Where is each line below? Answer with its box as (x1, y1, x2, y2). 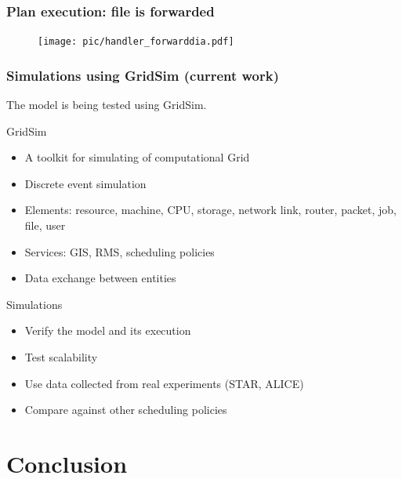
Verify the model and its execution (24, 322, 191, 339)
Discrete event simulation (24, 175, 147, 191)
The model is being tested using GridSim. (6, 96, 207, 113)
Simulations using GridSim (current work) (6, 65, 280, 85)
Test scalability (24, 349, 98, 365)
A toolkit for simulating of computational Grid (24, 149, 250, 165)
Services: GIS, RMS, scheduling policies (24, 243, 215, 259)
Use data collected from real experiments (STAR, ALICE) (24, 375, 304, 391)
